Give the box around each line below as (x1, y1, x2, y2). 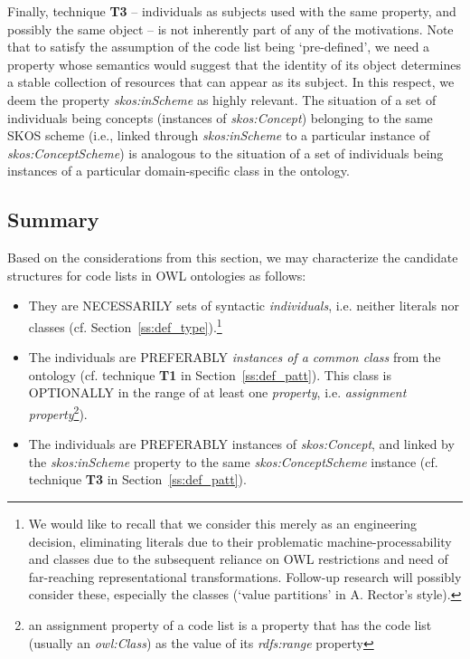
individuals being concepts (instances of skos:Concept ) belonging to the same (7, 108, 433, 127)
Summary (7, 205, 99, 234)
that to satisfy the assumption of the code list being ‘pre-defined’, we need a (7, 37, 430, 56)
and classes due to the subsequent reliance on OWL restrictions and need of (28, 549, 448, 568)
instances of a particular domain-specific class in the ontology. (7, 161, 350, 180)
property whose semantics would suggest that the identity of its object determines (7, 54, 461, 73)
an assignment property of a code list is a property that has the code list (28, 615, 432, 634)
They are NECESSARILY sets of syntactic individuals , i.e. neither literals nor (28, 296, 460, 315)
